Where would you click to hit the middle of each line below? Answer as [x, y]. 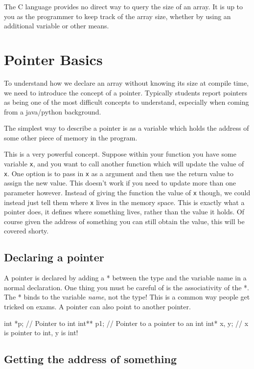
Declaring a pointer [54, 257]
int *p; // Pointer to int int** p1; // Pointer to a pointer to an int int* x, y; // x [126, 323]
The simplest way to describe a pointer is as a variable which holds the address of [127, 128]
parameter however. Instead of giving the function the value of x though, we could [127, 192]
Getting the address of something [90, 359]
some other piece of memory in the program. [71, 137]
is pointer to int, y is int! [41, 333]
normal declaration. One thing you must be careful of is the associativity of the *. [127, 287]
